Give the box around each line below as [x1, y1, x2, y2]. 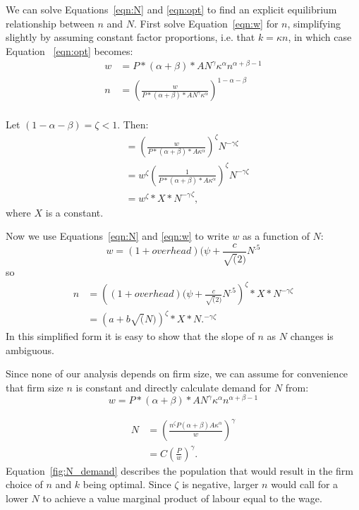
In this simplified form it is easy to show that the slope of [6, 329, 255, 344]
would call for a [271, 477, 339, 492]
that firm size [6, 380, 63, 394]
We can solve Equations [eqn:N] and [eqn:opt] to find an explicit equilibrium [6, 2, 337, 16]
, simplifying [287, 16, 341, 30]
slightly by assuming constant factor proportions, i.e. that [6, 30, 255, 44]
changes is [290, 329, 334, 344]
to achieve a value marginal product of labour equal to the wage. [42, 490, 322, 505]
